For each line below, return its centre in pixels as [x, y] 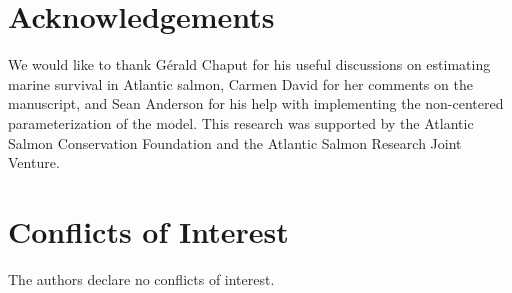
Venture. [34, 162]
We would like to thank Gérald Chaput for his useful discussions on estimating [249, 64]
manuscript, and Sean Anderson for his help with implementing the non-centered [256, 103]
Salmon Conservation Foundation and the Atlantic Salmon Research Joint [235, 142]
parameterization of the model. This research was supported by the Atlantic [241, 122]
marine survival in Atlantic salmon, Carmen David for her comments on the [240, 83]
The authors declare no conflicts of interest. [141, 278]
